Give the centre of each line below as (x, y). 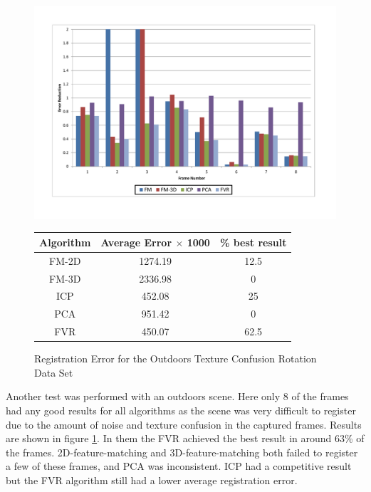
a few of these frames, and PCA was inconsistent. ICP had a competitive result (179, 466)
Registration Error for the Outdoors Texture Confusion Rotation (176, 358)
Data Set (54, 372)
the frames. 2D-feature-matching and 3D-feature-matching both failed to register (182, 452)
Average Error (136, 242)
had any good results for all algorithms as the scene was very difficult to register (181, 410)
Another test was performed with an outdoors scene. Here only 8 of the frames (177, 396)
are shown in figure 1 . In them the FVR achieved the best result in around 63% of (185, 438)
